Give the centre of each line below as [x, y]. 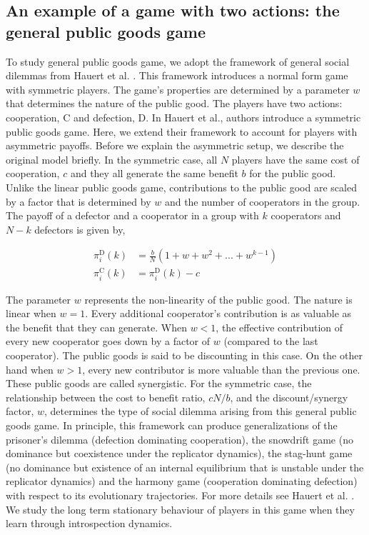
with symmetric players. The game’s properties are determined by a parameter [178, 89]
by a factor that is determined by [79, 201]
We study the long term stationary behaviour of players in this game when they [180, 509]
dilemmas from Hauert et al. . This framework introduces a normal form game [177, 75]
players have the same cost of [295, 159]
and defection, [104, 117]
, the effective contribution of [279, 327]
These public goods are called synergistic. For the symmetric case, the [159, 383]
